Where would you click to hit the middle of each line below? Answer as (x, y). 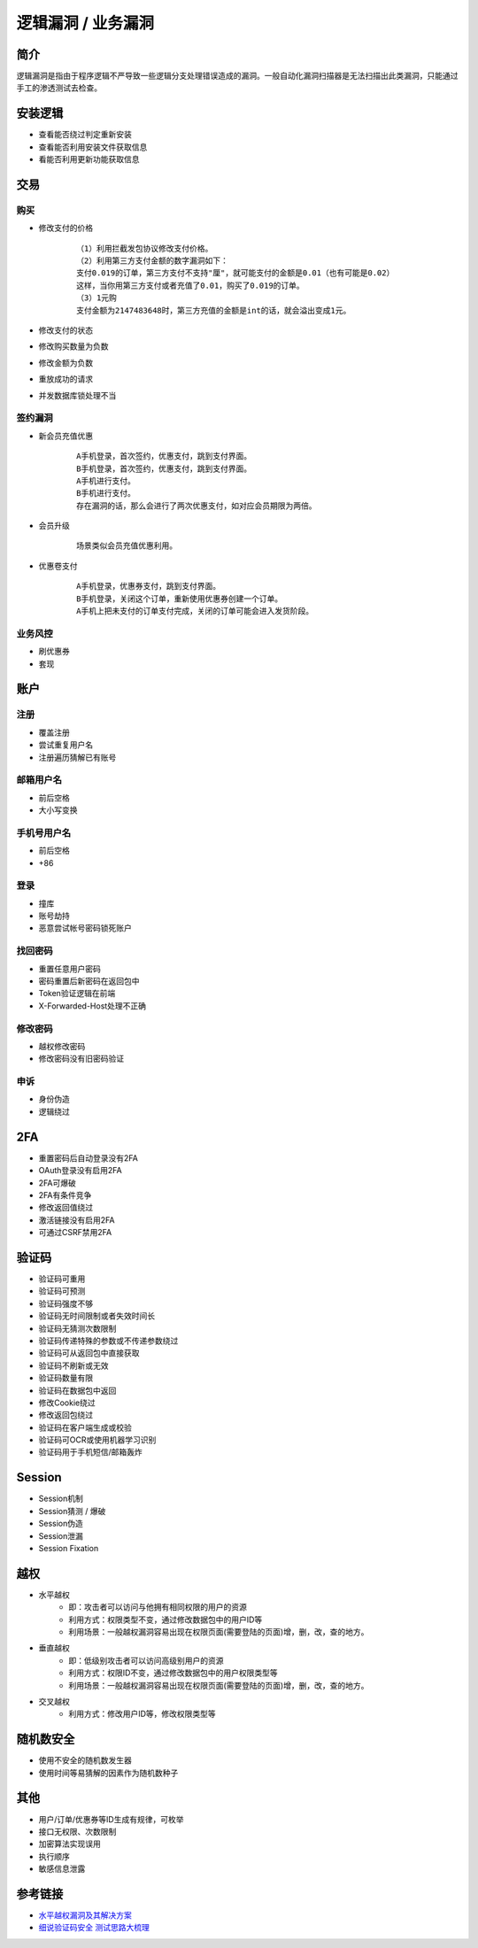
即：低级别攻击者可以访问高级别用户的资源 (146, 1660)
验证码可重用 (62, 1279)
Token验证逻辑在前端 (77, 993)
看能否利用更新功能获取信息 (89, 159)
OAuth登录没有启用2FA (81, 1171)
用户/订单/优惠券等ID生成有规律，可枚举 (111, 1819)
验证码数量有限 (66, 1378)
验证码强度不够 (66, 1303)
